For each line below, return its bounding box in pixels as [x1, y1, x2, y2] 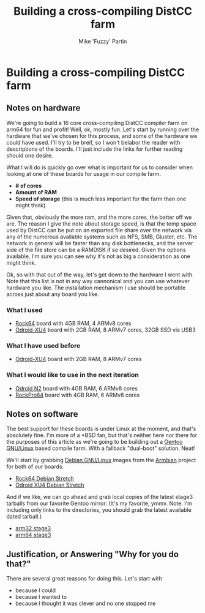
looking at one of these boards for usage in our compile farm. [6, 170, 161, 177]
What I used [6, 305, 43, 314]
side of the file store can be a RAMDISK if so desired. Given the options [6, 246, 186, 253]
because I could [15, 587, 56, 594]
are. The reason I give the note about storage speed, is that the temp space [6, 219, 197, 227]
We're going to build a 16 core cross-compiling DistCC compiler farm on [6, 119, 188, 126]
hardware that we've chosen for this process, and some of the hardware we [6, 132, 198, 139]
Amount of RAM [15, 188, 57, 196]
